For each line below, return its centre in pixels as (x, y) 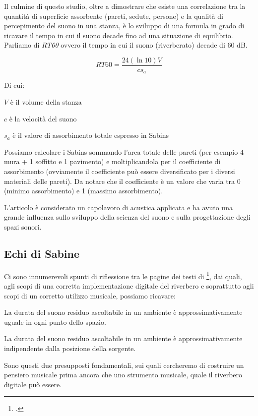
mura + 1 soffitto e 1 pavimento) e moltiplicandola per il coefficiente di (112, 161)
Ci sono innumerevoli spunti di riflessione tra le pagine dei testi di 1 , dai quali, (123, 275)
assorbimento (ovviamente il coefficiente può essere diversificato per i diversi (120, 171)
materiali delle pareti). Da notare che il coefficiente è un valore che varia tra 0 (122, 181)
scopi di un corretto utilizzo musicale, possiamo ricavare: (90, 295)
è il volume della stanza (46, 102)
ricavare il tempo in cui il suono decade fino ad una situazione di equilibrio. (119, 35)
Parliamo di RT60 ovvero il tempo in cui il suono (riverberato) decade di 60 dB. (126, 45)
